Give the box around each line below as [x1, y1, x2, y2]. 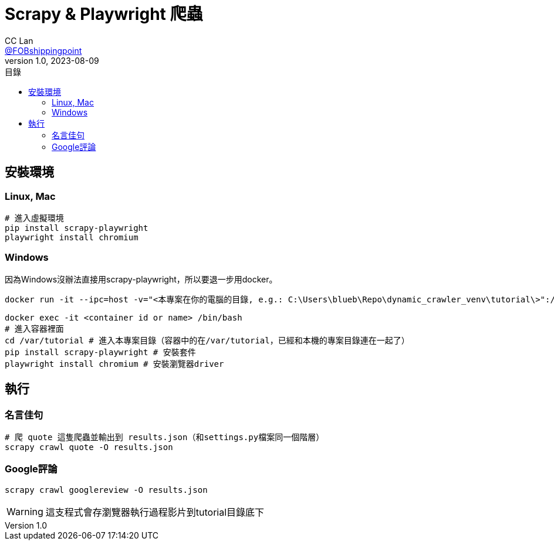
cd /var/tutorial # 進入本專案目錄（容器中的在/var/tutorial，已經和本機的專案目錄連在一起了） [5, 335, 410, 345]
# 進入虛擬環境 [5, 213, 64, 223]
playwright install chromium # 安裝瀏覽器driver [5, 359, 224, 369]
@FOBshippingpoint [5, 45, 82, 56]
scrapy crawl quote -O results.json [5, 442, 173, 452]
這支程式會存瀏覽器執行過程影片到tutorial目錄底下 [45, 506, 265, 518]
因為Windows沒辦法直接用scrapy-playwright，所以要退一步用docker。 [5, 274, 278, 284]
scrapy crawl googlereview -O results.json [5, 485, 208, 495]
